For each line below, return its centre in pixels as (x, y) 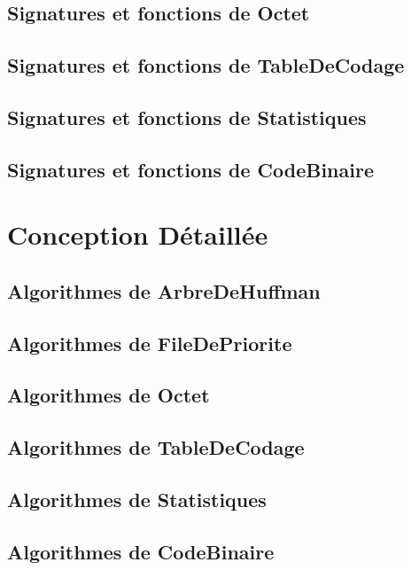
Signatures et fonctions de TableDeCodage (206, 65)
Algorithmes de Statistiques (137, 500)
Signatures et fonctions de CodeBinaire (190, 169)
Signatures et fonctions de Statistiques (187, 117)
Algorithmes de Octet (109, 395)
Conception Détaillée (138, 234)
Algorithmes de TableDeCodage (156, 447)
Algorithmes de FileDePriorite (150, 343)
